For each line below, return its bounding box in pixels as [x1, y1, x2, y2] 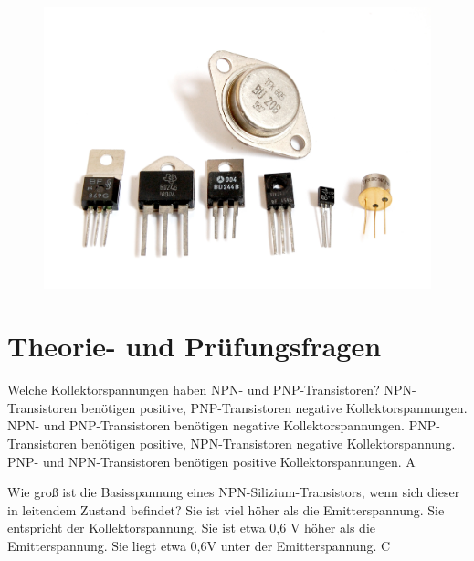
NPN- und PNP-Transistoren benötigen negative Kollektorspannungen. [7, 416, 405, 435]
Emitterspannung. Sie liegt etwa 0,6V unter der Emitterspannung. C [7, 536, 391, 555]
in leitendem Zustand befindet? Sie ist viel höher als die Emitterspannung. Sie [7, 500, 445, 519]
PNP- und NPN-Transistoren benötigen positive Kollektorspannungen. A [7, 451, 416, 471]
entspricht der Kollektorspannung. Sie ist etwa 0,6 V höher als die [7, 518, 375, 537]
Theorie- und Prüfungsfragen [7, 327, 382, 365]
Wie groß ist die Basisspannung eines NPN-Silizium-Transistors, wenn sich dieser [7, 482, 460, 502]
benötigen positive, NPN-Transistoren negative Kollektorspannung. [80, 434, 456, 453]
